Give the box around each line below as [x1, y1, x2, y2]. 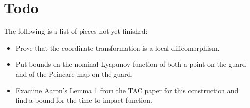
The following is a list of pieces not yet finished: [4, 26, 148, 36]
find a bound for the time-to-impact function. [15, 95, 152, 105]
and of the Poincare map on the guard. [15, 68, 133, 79]
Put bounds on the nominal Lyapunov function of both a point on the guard [15, 59, 246, 69]
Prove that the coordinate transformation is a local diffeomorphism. [15, 42, 220, 53]
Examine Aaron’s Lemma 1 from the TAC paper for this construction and [15, 85, 239, 95]
